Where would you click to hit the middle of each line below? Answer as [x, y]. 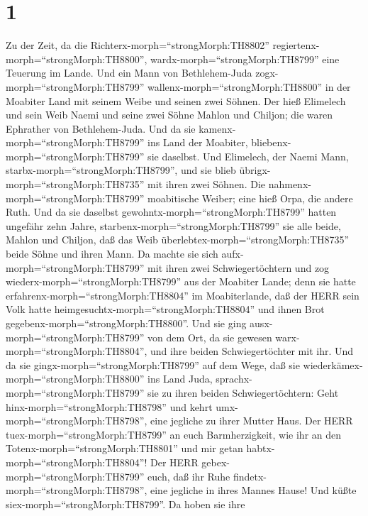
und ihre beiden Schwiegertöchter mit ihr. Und [252, 351]
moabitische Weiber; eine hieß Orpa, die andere [250, 198]
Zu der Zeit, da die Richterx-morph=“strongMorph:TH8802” [138, 45]
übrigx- [255, 170]
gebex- [216, 462]
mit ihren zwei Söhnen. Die [207, 184]
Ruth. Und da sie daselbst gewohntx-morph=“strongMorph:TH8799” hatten [171, 212]
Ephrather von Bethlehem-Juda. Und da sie [101, 128]
